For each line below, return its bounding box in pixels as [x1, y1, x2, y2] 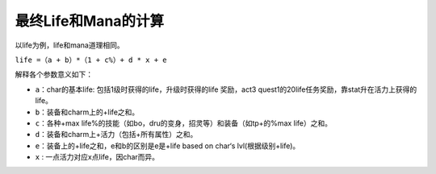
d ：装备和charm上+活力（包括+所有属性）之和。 [35, 130, 198, 139]
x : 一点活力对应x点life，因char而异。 [35, 152, 160, 162]
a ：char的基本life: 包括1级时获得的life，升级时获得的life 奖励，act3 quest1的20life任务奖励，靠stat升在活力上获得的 [35, 85, 417, 94]
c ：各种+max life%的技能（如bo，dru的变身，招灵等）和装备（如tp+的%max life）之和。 [35, 118, 333, 128]
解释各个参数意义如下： [15, 69, 93, 80]
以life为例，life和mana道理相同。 [15, 40, 124, 50]
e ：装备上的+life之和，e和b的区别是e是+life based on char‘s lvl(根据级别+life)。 [35, 141, 300, 151]
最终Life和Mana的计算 [15, 12, 165, 30]
